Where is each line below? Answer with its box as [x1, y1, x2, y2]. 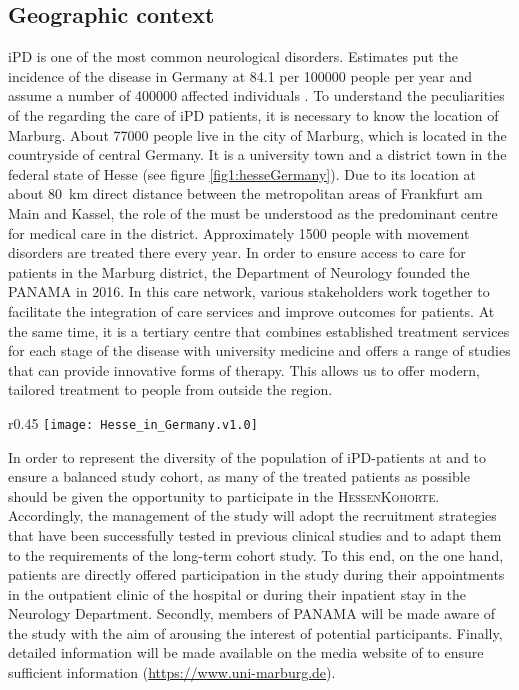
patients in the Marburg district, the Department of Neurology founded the [8, 261, 470, 282]
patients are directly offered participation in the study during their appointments [8, 564, 505, 585]
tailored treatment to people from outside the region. [8, 379, 333, 400]
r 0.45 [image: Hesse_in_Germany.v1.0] [8, 412, 258, 433]
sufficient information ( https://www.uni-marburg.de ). [8, 662, 336, 683]
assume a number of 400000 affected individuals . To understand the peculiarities [8, 85, 505, 106]
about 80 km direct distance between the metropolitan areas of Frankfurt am [8, 183, 483, 204]
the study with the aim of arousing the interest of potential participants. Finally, [8, 622, 503, 643]
